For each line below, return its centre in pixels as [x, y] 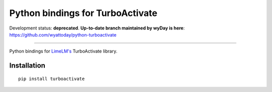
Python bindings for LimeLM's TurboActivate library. [63, 51]
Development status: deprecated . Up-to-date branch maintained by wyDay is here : [97, 28]
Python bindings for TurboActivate [83, 13]
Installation [27, 66]
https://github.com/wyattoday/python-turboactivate [63, 34]
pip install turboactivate [52, 78]
